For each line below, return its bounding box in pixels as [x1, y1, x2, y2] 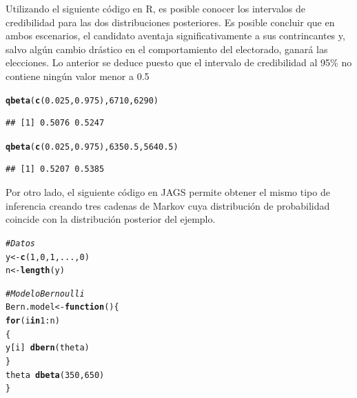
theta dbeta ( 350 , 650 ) [6, 370, 105, 380]
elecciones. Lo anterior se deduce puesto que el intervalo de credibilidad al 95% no [6, 55, 352, 70]
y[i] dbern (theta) [6, 343, 90, 353]
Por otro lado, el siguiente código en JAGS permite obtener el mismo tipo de [6, 185, 330, 199]
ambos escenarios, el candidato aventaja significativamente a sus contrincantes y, [6, 28, 345, 43]
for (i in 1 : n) [6, 316, 60, 326]
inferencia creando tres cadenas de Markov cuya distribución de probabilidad [6, 198, 330, 212]
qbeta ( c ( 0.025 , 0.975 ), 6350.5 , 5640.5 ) [6, 141, 178, 152]
